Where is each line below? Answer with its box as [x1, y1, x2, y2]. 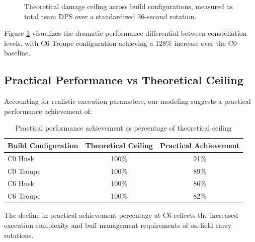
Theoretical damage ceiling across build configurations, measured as [24, 1, 233, 11]
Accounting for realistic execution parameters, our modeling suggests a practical [4, 96, 251, 106]
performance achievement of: [4, 105, 92, 116]
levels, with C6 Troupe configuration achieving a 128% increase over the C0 [4, 37, 237, 48]
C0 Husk [8, 153, 34, 163]
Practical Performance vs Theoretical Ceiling [4, 72, 243, 88]
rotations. [4, 229, 34, 240]
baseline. [4, 47, 31, 58]
